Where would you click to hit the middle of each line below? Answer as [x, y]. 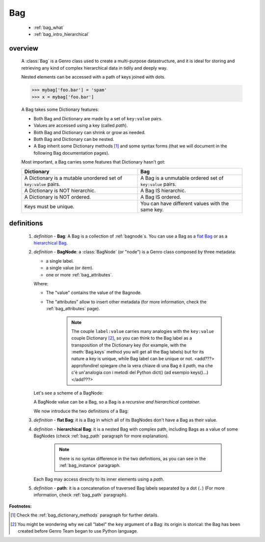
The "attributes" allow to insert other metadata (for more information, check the [126, 301]
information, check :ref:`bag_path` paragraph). [80, 495]
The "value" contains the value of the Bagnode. [94, 293]
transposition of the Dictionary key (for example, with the [129, 345]
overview [24, 48]
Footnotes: [20, 506]
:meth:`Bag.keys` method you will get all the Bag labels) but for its [138, 352]
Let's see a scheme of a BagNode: [68, 393]
